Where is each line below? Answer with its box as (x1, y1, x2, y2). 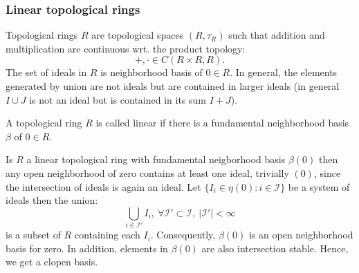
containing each (74, 227, 140, 242)
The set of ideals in (6, 65, 87, 79)
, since (313, 165, 341, 180)
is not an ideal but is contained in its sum (29, 92, 206, 106)
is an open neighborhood (248, 227, 353, 242)
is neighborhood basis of (100, 65, 203, 79)
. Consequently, (150, 227, 216, 242)
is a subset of (6, 227, 61, 242)
